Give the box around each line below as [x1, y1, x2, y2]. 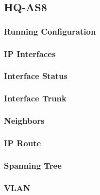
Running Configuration [4, 25, 96, 37]
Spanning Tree [4, 159, 62, 171]
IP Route [4, 136, 41, 149]
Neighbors [4, 115, 45, 127]
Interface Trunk [4, 92, 67, 104]
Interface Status [4, 70, 67, 82]
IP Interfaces [4, 47, 56, 59]
